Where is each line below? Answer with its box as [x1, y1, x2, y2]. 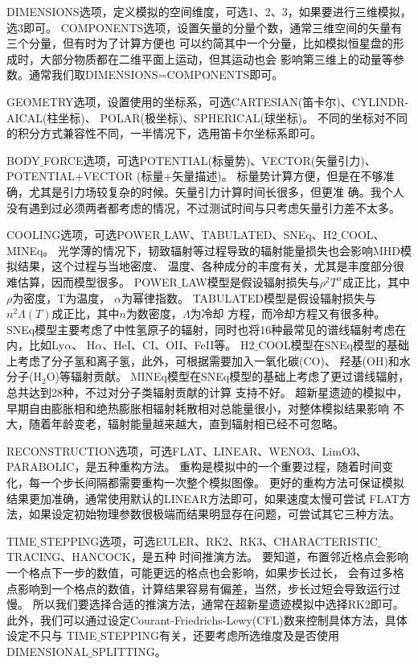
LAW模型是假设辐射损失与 [181, 273, 320, 290]
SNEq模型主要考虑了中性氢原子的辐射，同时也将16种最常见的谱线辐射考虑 [6, 320, 395, 337]
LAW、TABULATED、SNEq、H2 [164, 226, 338, 243]
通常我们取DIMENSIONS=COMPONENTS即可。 [28, 66, 284, 83]
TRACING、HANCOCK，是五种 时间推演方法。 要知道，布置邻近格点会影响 [6, 548, 408, 565]
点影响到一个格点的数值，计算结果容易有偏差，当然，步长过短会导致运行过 [6, 579, 400, 596]
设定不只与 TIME [6, 627, 97, 644]
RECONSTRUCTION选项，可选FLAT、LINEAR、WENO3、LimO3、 [6, 442, 367, 459]
